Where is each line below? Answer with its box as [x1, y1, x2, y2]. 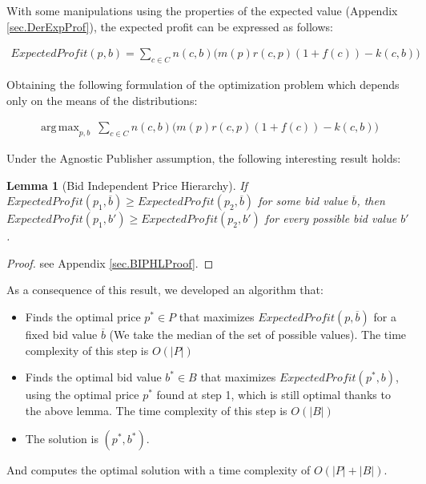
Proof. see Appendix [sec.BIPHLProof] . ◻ [6, 254, 214, 271]
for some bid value [258, 192, 348, 209]
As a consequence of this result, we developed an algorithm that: [6, 281, 324, 298]
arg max [40, 122, 79, 134]
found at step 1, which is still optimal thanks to [156, 386, 391, 403]
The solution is [25, 430, 98, 447]
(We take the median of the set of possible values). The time [109, 326, 407, 342]
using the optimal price [25, 386, 139, 403]
